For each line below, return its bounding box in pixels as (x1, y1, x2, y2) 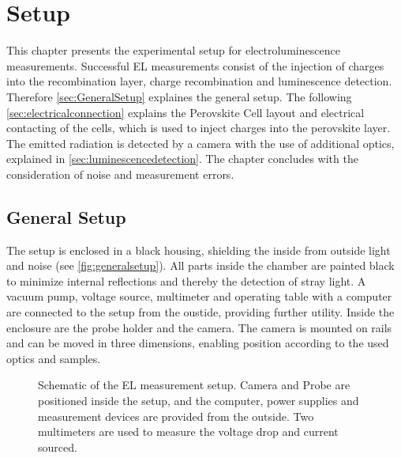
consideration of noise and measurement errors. (6, 165, 234, 182)
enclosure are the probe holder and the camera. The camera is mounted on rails (6, 319, 392, 335)
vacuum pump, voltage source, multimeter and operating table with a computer (6, 288, 392, 305)
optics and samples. (6, 350, 101, 366)
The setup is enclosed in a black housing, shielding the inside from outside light (6, 241, 391, 258)
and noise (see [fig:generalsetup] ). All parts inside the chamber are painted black (6, 257, 395, 274)
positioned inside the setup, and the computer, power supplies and (38, 392, 359, 409)
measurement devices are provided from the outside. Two (38, 407, 314, 424)
